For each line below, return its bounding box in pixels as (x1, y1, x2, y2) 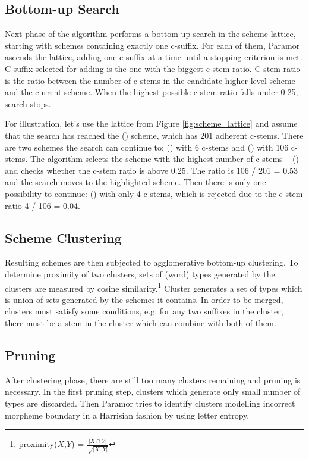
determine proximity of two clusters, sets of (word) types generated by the (5, 267, 275, 280)
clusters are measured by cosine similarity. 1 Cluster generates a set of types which (5, 280, 302, 294)
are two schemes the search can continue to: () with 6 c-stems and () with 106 (5, 140, 289, 153)
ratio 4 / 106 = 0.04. (5, 199, 80, 211)
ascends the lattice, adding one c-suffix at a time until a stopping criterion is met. (5, 51, 302, 63)
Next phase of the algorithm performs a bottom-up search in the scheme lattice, (5, 27, 296, 40)
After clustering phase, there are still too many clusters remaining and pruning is (5, 373, 301, 386)
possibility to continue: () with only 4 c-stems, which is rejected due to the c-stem (5, 187, 303, 199)
